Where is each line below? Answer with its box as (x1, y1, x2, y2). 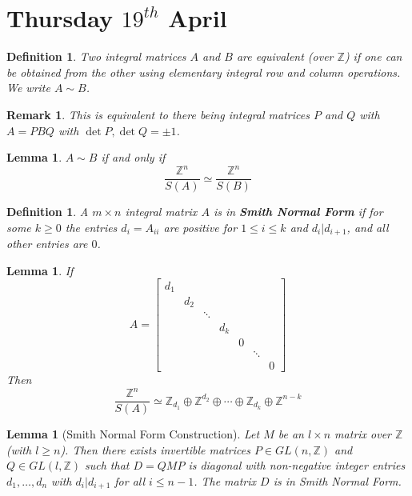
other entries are (6, 235, 88, 252)
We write (6, 79, 50, 96)
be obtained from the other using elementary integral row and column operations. (6, 63, 401, 80)
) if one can (344, 48, 402, 65)
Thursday (6, 2, 113, 34)
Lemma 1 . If (6, 262, 74, 278)
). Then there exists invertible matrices (60, 441, 250, 458)
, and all (346, 218, 389, 235)
